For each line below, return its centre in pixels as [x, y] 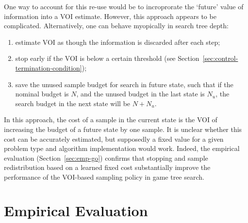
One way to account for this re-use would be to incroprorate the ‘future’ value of [124, 6]
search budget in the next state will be [73, 103]
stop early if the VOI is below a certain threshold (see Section [107, 58]
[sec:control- [220, 58]
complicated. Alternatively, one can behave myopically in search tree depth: [116, 26]
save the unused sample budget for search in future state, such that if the [124, 84]
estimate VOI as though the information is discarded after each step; [118, 42]
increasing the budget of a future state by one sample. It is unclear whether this [123, 129]
